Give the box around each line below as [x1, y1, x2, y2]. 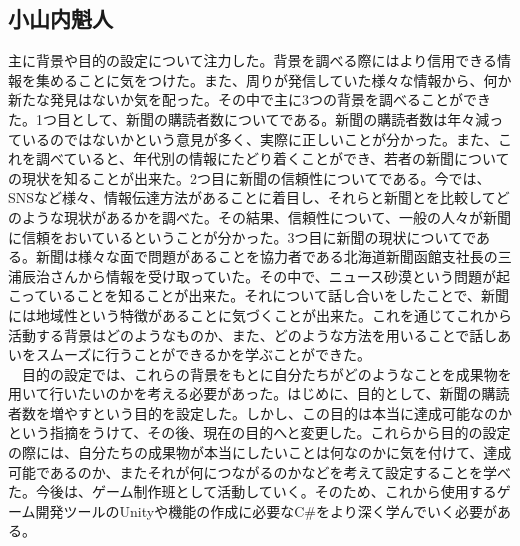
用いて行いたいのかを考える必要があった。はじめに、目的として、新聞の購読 [8, 383, 510, 404]
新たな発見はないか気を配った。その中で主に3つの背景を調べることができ [8, 89, 491, 110]
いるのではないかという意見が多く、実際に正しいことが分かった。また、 [21, 128, 498, 149]
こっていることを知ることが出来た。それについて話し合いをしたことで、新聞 [8, 285, 509, 306]
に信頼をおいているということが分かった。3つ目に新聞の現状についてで [8, 226, 477, 247]
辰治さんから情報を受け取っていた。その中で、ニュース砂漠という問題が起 [21, 265, 511, 286]
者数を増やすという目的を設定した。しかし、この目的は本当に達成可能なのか [8, 402, 512, 423]
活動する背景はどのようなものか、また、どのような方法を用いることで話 [8, 324, 484, 345]
